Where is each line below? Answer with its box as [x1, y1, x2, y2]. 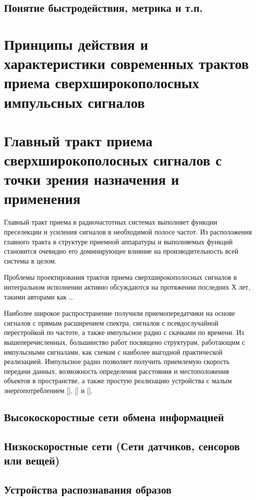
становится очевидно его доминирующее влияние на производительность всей [4, 246, 239, 256]
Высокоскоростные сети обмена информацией [4, 409, 224, 424]
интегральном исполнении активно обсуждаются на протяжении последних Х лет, [4, 281, 251, 292]
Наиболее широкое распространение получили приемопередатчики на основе [4, 308, 235, 318]
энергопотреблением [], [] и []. [4, 385, 93, 395]
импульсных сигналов [4, 92, 145, 112]
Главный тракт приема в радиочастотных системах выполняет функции [4, 217, 217, 227]
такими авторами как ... [4, 291, 75, 301]
